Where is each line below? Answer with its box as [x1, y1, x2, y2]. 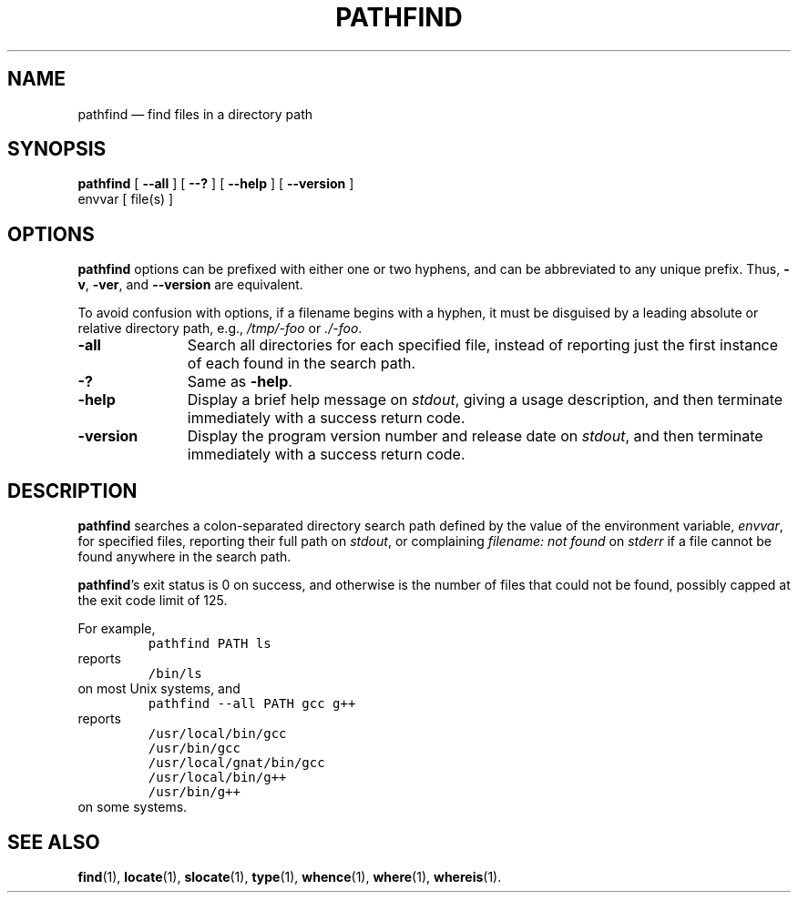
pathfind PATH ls [148, 636, 271, 652]
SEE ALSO [7, 830, 100, 854]
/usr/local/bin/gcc [148, 726, 287, 742]
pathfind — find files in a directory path [77, 106, 313, 122]
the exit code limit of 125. [77, 592, 228, 609]
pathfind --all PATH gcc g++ [148, 696, 356, 712]
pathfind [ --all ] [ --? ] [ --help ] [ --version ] [77, 176, 354, 192]
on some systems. [77, 799, 188, 815]
